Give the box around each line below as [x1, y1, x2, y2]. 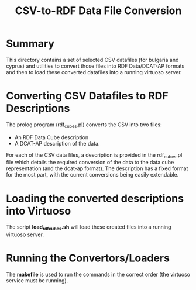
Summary [6, 37, 54, 50]
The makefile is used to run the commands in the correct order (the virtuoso [6, 271, 190, 278]
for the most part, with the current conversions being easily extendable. [6, 171, 179, 178]
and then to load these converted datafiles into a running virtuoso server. [6, 68, 183, 75]
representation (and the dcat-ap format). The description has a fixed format [6, 165, 188, 172]
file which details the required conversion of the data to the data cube [6, 159, 174, 166]
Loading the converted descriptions [6, 192, 184, 205]
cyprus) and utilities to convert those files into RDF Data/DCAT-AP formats [6, 63, 185, 70]
